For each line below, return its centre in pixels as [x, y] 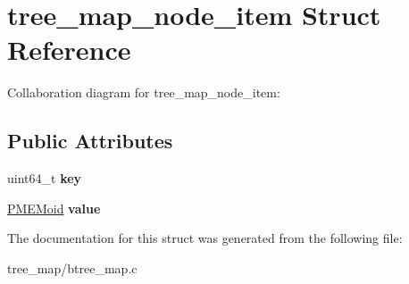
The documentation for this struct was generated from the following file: [205, 238]
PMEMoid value [54, 208]
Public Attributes [90, 141]
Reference [69, 50]
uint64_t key [45, 178]
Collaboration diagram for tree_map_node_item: [144, 92]
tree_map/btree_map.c [72, 267]
